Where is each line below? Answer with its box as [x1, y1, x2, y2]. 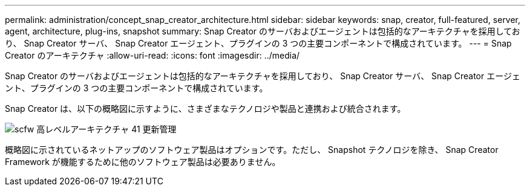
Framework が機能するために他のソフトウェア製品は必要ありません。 [5, 157, 281, 167]
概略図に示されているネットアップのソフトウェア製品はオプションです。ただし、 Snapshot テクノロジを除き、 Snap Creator [5, 144, 499, 155]
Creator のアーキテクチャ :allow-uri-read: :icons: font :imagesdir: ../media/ [5, 50, 300, 60]
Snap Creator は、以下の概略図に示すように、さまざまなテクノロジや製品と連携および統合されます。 [5, 103, 406, 114]
